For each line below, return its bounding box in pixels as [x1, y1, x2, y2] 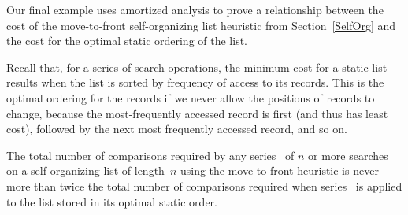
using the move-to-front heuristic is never [180, 162, 379, 179]
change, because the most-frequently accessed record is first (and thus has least [6, 105, 388, 121]
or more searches [308, 146, 388, 163]
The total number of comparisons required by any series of [6, 146, 295, 163]
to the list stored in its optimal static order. [6, 193, 217, 209]
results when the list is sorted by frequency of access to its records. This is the [6, 74, 384, 91]
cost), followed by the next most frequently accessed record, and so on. [6, 120, 347, 137]
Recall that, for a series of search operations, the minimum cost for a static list [6, 58, 388, 75]
